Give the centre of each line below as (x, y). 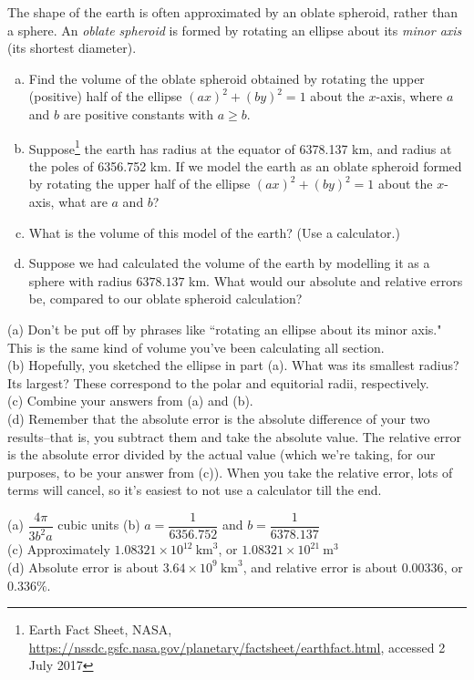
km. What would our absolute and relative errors (326, 280)
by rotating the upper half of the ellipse (139, 184)
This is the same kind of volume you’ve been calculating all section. (196, 347)
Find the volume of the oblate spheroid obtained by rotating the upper (227, 78)
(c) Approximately (59, 549)
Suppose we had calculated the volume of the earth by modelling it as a (229, 263)
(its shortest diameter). (72, 48)
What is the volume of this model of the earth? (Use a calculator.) (214, 232)
